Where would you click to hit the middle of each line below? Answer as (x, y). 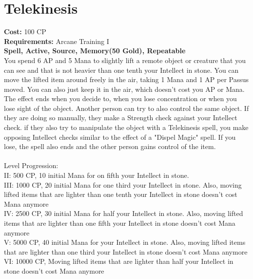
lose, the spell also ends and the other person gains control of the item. (110, 146)
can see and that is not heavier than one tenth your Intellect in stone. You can (121, 70)
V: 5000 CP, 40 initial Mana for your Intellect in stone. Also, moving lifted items (125, 242)
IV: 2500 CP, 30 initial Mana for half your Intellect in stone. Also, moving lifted (124, 213)
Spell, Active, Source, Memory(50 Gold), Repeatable (95, 51)
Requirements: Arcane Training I (57, 41)
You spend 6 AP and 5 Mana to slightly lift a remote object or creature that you (125, 60)
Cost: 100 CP (25, 32)
